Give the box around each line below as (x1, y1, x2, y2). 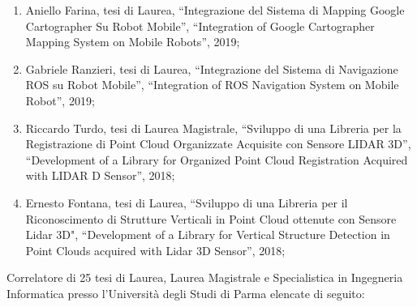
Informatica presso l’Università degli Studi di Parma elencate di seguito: (6, 284, 365, 301)
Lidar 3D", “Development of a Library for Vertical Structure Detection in (25, 226, 390, 243)
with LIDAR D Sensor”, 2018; (25, 167, 175, 184)
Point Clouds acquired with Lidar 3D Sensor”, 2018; (25, 241, 286, 258)
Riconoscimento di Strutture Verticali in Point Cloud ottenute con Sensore (25, 210, 397, 227)
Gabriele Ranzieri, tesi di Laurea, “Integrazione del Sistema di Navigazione (25, 60, 398, 77)
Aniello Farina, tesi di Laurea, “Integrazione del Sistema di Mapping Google (25, 2, 405, 18)
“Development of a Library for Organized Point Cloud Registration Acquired (25, 151, 408, 168)
